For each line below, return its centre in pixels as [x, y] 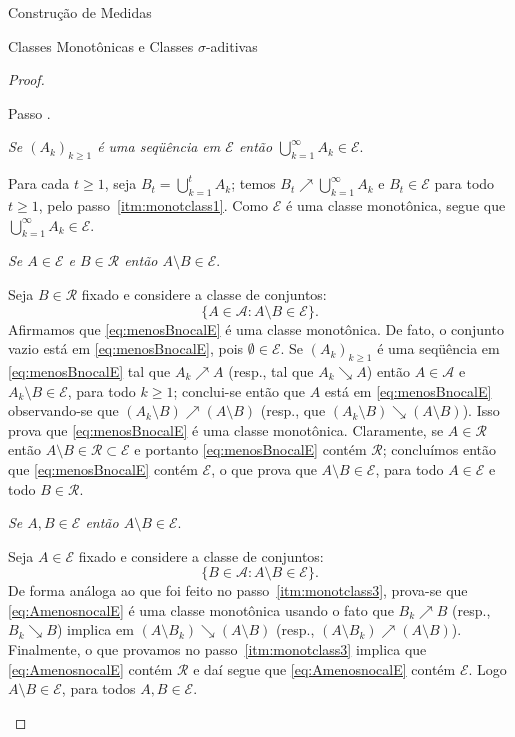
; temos [253, 183]
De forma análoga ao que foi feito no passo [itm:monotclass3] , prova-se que [238, 590]
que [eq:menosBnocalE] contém [103, 468]
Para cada [39, 183]
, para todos [98, 688]
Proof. [26, 79]
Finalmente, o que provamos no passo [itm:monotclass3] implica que [217, 649]
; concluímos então [439, 449]
